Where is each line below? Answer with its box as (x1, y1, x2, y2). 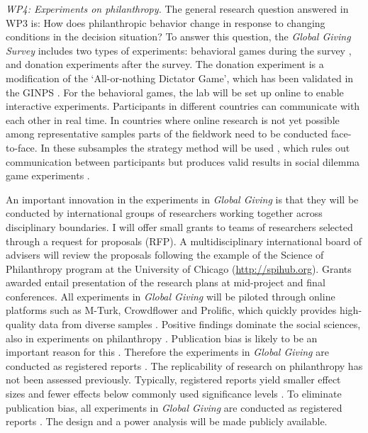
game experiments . (6, 168, 90, 183)
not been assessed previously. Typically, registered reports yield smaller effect (6, 372, 341, 387)
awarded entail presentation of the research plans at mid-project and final (6, 275, 325, 290)
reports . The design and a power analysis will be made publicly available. (6, 414, 328, 429)
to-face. (6, 140, 38, 154)
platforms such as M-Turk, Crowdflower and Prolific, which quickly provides (6, 303, 337, 317)
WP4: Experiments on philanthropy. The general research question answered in (6, 1, 349, 16)
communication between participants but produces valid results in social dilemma (6, 154, 360, 169)
